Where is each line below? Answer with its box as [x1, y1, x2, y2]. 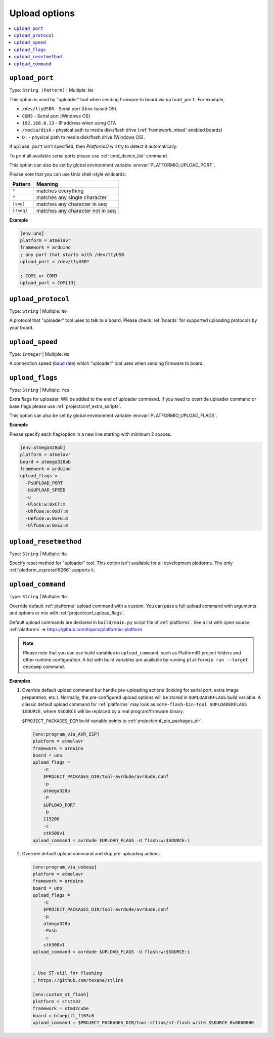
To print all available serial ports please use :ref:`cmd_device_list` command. [9, 152, 168, 159]
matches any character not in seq [36, 207, 116, 214]
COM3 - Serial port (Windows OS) [22, 113, 90, 119]
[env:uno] [20, 230, 44, 236]
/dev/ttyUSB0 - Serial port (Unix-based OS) [22, 106, 116, 112]
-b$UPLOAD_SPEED [25, 487, 66, 493]
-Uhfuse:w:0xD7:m [25, 509, 68, 514]
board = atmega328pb [20, 459, 71, 465]
